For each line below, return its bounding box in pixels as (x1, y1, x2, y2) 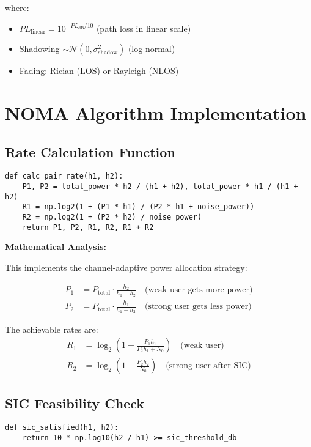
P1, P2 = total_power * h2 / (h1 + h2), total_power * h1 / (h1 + (22, 182, 298, 191)
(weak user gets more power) (145, 286, 253, 295)
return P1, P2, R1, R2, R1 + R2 (22, 223, 154, 232)
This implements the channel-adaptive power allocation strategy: (5, 260, 247, 273)
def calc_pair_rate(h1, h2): (5, 172, 123, 181)
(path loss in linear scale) (96, 21, 191, 34)
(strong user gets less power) (145, 302, 252, 311)
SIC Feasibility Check (5, 393, 145, 412)
